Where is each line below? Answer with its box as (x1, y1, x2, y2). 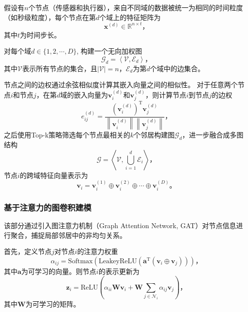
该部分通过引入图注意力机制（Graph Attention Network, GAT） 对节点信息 (4, 220, 236, 230)
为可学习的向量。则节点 (21, 266, 96, 276)
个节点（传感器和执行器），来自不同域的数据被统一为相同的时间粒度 (28, 2, 243, 12)
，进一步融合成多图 (182, 130, 244, 140)
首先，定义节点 (4, 246, 52, 256)
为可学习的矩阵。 (25, 298, 80, 309)
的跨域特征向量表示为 (19, 170, 88, 180)
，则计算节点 (145, 89, 186, 99)
